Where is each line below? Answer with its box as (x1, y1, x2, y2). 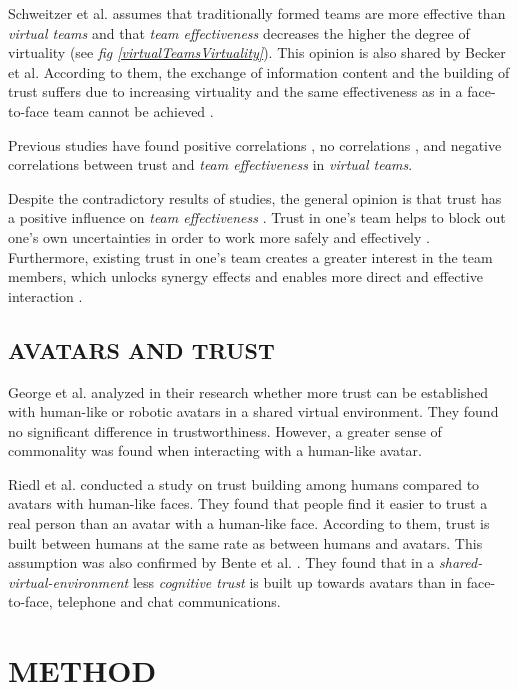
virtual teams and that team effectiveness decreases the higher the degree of (8, 22, 470, 43)
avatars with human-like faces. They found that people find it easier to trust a (8, 493, 488, 514)
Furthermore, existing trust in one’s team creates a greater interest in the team (8, 246, 493, 267)
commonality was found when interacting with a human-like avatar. (8, 440, 422, 461)
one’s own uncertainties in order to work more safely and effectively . (8, 226, 430, 247)
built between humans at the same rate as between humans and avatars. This (8, 532, 483, 553)
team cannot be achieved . (53, 100, 214, 121)
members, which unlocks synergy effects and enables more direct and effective (8, 266, 483, 287)
